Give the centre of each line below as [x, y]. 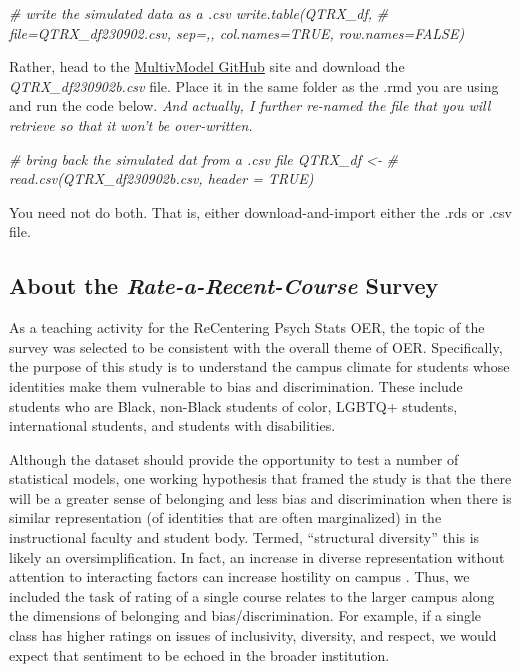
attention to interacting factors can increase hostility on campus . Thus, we [239, 576]
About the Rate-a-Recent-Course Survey [224, 285]
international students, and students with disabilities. [172, 425]
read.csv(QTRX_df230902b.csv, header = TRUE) [161, 178]
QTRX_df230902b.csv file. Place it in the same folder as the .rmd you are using [254, 85]
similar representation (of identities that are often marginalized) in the [225, 517]
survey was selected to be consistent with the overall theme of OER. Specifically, [256, 346]
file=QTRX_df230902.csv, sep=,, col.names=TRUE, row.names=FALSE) [237, 32]
